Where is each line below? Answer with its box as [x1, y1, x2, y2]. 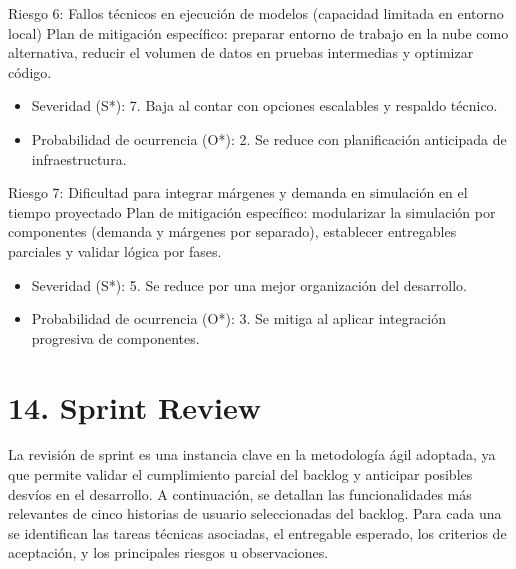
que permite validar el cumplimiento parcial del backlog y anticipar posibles [8, 464, 473, 485]
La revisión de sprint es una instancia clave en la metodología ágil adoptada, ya [8, 444, 496, 465]
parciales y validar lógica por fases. [8, 240, 222, 261]
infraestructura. [31, 148, 127, 169]
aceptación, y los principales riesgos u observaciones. [8, 542, 329, 563]
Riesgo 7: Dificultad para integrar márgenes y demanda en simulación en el [8, 182, 468, 203]
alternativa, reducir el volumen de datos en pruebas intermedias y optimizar [8, 42, 474, 63]
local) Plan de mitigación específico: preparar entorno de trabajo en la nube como [8, 22, 509, 43]
